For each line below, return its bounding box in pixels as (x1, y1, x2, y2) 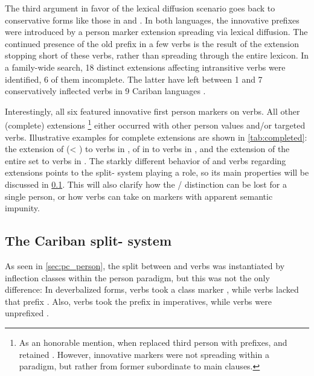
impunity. (5, 202, 40, 214)
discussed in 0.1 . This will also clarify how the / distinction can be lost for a (5, 177, 287, 190)
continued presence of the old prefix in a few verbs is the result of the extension (5, 37, 300, 49)
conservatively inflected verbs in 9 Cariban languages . (5, 84, 206, 97)
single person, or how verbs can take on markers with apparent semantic (5, 190, 273, 202)
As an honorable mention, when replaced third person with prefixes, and (19, 336, 287, 348)
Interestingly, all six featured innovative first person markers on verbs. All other (5, 104, 300, 117)
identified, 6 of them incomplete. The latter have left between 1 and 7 (5, 72, 263, 85)
